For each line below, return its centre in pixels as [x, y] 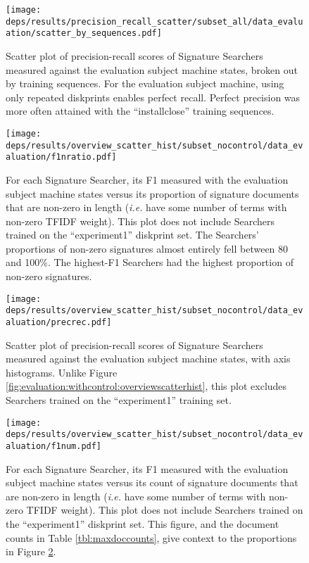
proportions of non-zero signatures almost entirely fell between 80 [147, 248]
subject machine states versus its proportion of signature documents [152, 193]
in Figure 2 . [31, 551]
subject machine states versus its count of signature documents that [152, 482]
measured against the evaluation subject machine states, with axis [148, 359]
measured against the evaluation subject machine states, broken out [152, 69]
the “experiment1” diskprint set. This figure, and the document [143, 523]
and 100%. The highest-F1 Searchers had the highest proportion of [150, 262]
